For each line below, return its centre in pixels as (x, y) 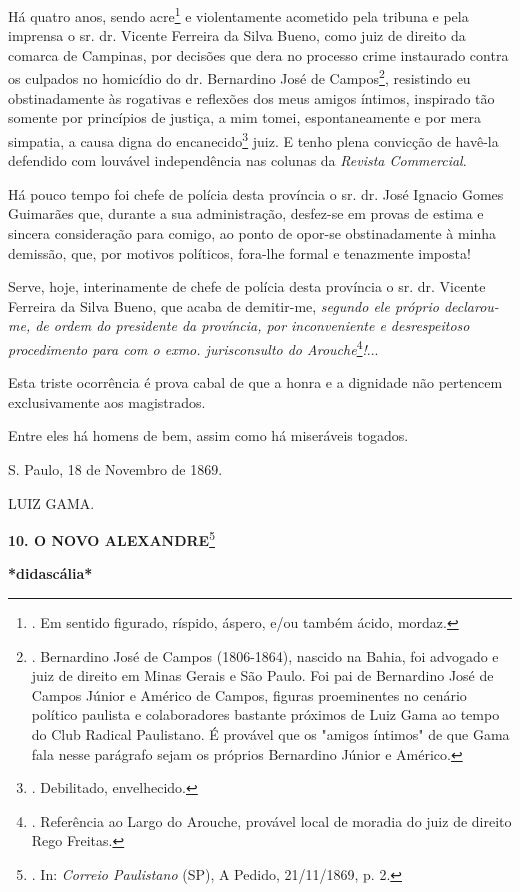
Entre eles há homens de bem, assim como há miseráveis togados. (208, 435)
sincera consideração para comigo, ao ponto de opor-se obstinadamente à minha (252, 232)
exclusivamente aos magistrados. (107, 401)
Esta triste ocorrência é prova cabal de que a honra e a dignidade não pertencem (255, 382)
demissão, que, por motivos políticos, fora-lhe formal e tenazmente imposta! (239, 252)
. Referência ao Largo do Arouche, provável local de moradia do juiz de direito (271, 820)
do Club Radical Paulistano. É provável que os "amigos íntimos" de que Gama (270, 733)
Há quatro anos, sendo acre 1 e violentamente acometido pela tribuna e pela (238, 14)
